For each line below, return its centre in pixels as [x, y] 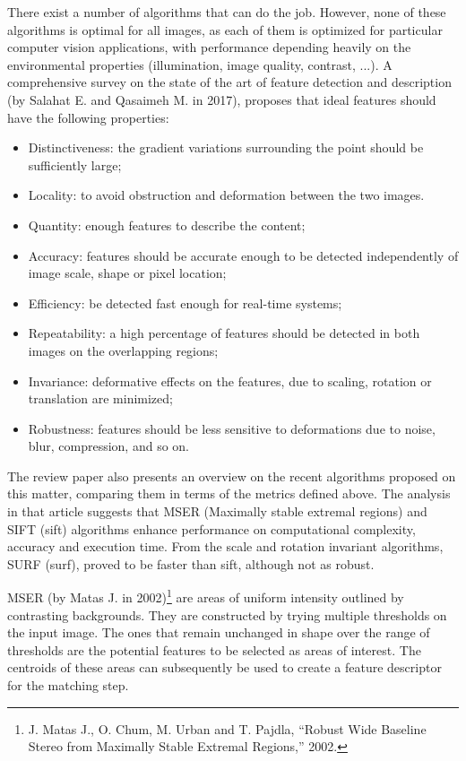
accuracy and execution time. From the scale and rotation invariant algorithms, [225, 546]
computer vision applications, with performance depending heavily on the [209, 47]
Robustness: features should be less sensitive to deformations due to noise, [232, 428]
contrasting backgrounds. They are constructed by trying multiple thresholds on [227, 614]
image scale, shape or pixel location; [127, 273]
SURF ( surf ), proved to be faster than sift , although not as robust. [191, 563]
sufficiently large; [75, 164]
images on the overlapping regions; [123, 350]
